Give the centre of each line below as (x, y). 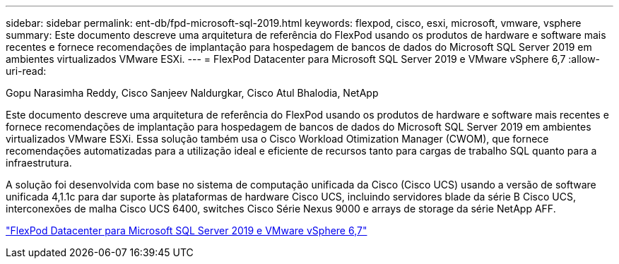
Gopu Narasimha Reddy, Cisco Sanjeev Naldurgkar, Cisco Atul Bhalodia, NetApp (192, 93)
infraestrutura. (39, 163)
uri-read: (26, 71)
